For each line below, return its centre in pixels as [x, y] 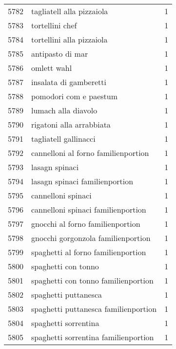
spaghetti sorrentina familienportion [93, 337]
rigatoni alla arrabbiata [71, 124]
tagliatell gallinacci [63, 139]
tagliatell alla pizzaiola [70, 11]
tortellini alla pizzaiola [69, 39]
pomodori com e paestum [75, 96]
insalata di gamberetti [69, 82]
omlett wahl [52, 68]
